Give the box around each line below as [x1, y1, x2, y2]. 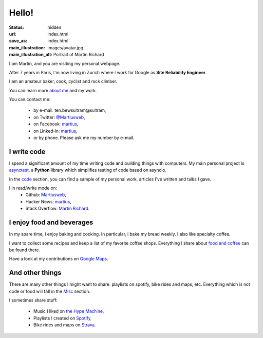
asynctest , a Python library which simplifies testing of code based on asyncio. [9, 167, 167, 173]
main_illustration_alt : [9, 52, 53, 58]
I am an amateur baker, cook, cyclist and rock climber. [9, 79, 117, 84]
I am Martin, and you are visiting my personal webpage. [9, 60, 121, 66]
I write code [9, 147, 46, 156]
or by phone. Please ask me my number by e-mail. [33, 135, 134, 141]
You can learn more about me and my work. [9, 87, 97, 93]
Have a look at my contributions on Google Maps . [9, 256, 108, 262]
